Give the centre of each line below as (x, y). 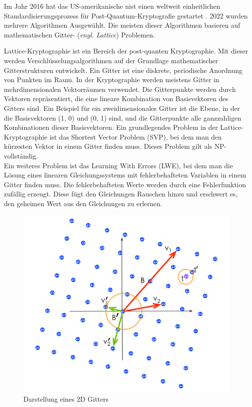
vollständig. (21, 155)
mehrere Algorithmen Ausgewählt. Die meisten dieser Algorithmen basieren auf (122, 25)
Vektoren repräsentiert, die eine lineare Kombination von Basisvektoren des (116, 98)
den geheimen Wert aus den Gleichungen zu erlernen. (83, 203)
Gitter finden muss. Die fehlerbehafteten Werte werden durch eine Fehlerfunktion (125, 184)
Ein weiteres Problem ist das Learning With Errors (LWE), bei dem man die (118, 165)
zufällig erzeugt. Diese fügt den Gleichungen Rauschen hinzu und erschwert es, (121, 194)
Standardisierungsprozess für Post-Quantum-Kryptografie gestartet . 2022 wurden (126, 15)
